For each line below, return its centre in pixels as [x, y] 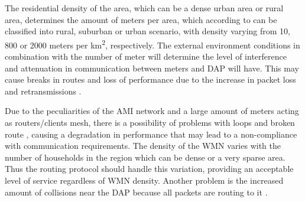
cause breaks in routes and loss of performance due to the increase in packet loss [150, 79]
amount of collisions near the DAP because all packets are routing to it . [136, 192]
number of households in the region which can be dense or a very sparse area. [145, 157]
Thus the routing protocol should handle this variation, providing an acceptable [149, 169]
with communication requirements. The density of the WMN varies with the [143, 146]
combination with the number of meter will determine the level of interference [146, 56]
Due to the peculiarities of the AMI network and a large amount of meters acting [152, 111]
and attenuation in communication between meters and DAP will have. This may [152, 68]
